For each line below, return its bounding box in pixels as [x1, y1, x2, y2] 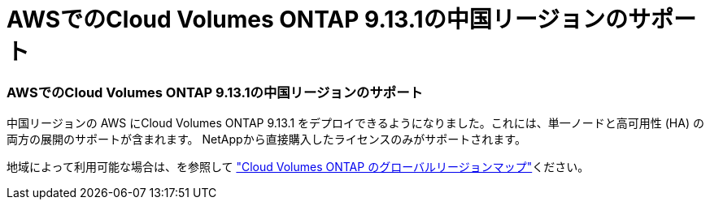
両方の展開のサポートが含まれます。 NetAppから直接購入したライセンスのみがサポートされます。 [7, 132, 526, 147]
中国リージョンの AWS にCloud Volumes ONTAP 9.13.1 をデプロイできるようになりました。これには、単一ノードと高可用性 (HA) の [7, 116, 704, 131]
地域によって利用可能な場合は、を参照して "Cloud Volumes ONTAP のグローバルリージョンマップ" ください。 [7, 160, 590, 174]
